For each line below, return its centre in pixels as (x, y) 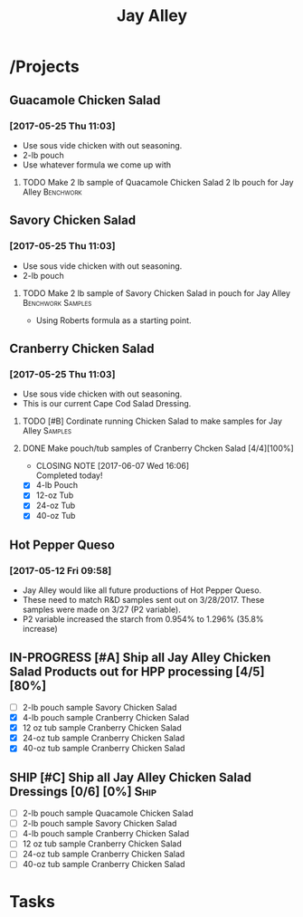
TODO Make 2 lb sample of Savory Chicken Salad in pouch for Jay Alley (156, 293)
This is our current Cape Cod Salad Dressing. (107, 404)
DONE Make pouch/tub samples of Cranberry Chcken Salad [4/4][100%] (158, 448)
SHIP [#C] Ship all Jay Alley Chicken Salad (130, 777)
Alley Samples (47, 431)
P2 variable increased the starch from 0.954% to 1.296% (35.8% (143, 619)
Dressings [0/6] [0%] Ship (83, 792)
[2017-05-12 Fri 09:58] (61, 570)
